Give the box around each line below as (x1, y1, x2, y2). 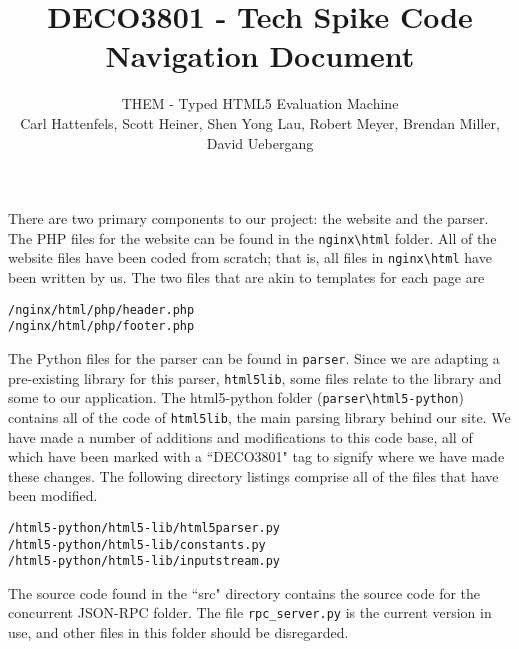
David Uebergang (206, 132, 314, 153)
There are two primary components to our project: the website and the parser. (8, 208, 489, 229)
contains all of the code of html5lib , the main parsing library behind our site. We (8, 406, 511, 427)
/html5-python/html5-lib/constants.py (8, 537, 266, 552)
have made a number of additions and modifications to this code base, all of (8, 426, 473, 447)
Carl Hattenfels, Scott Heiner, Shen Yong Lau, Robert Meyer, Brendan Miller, (20, 112, 500, 133)
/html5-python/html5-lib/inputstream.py (8, 554, 281, 569)
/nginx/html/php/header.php (8, 302, 195, 317)
